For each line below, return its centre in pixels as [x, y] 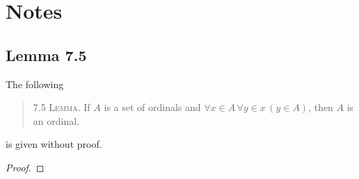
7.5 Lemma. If [62, 107]
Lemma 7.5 [46, 54]
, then [321, 107]
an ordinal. [56, 120]
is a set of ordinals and [152, 107]
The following [35, 84]
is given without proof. [54, 144]
